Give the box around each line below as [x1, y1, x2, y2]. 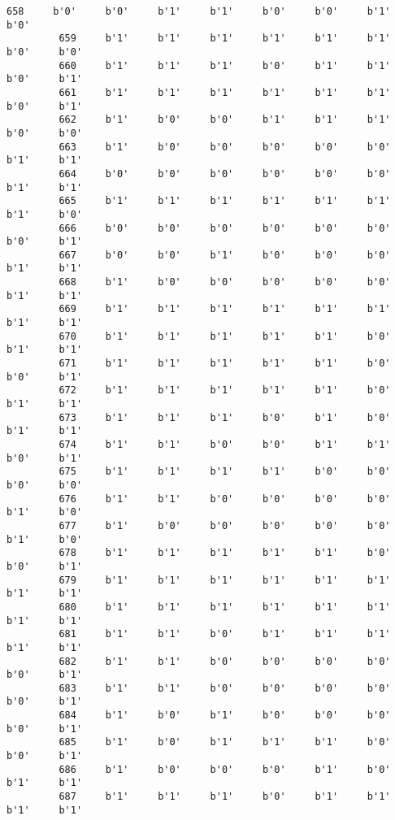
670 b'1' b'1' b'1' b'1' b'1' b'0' [59, 330, 391, 342]
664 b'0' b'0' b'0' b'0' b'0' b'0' [59, 167, 391, 180]
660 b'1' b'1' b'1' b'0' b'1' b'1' [59, 59, 391, 72]
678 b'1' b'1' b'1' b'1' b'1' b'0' [59, 547, 391, 559]
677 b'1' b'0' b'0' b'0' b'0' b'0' [59, 519, 391, 531]
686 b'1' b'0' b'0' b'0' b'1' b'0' [59, 763, 391, 775]
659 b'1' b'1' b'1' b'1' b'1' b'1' [59, 33, 391, 45]
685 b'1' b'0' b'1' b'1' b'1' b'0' [59, 736, 391, 748]
